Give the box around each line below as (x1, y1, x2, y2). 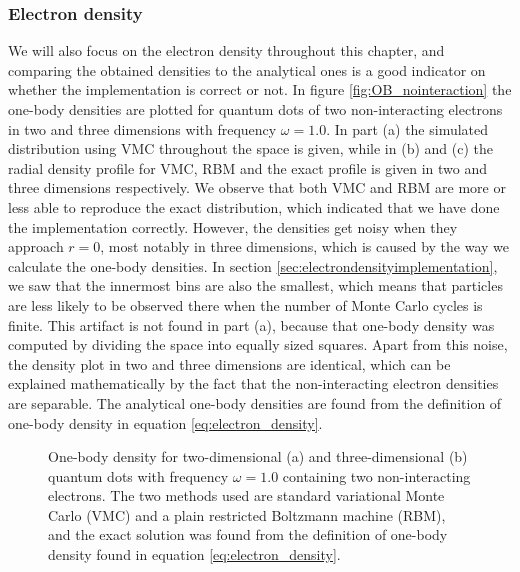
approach (8, 236, 64, 257)
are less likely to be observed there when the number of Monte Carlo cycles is (8, 294, 483, 315)
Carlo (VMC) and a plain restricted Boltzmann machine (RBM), (48, 504, 446, 525)
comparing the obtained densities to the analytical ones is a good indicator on (8, 59, 486, 80)
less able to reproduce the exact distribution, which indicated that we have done (8, 196, 500, 217)
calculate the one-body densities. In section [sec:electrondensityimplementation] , (8, 255, 498, 276)
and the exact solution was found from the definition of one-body (48, 524, 448, 545)
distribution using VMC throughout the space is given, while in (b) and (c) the (8, 138, 493, 159)
